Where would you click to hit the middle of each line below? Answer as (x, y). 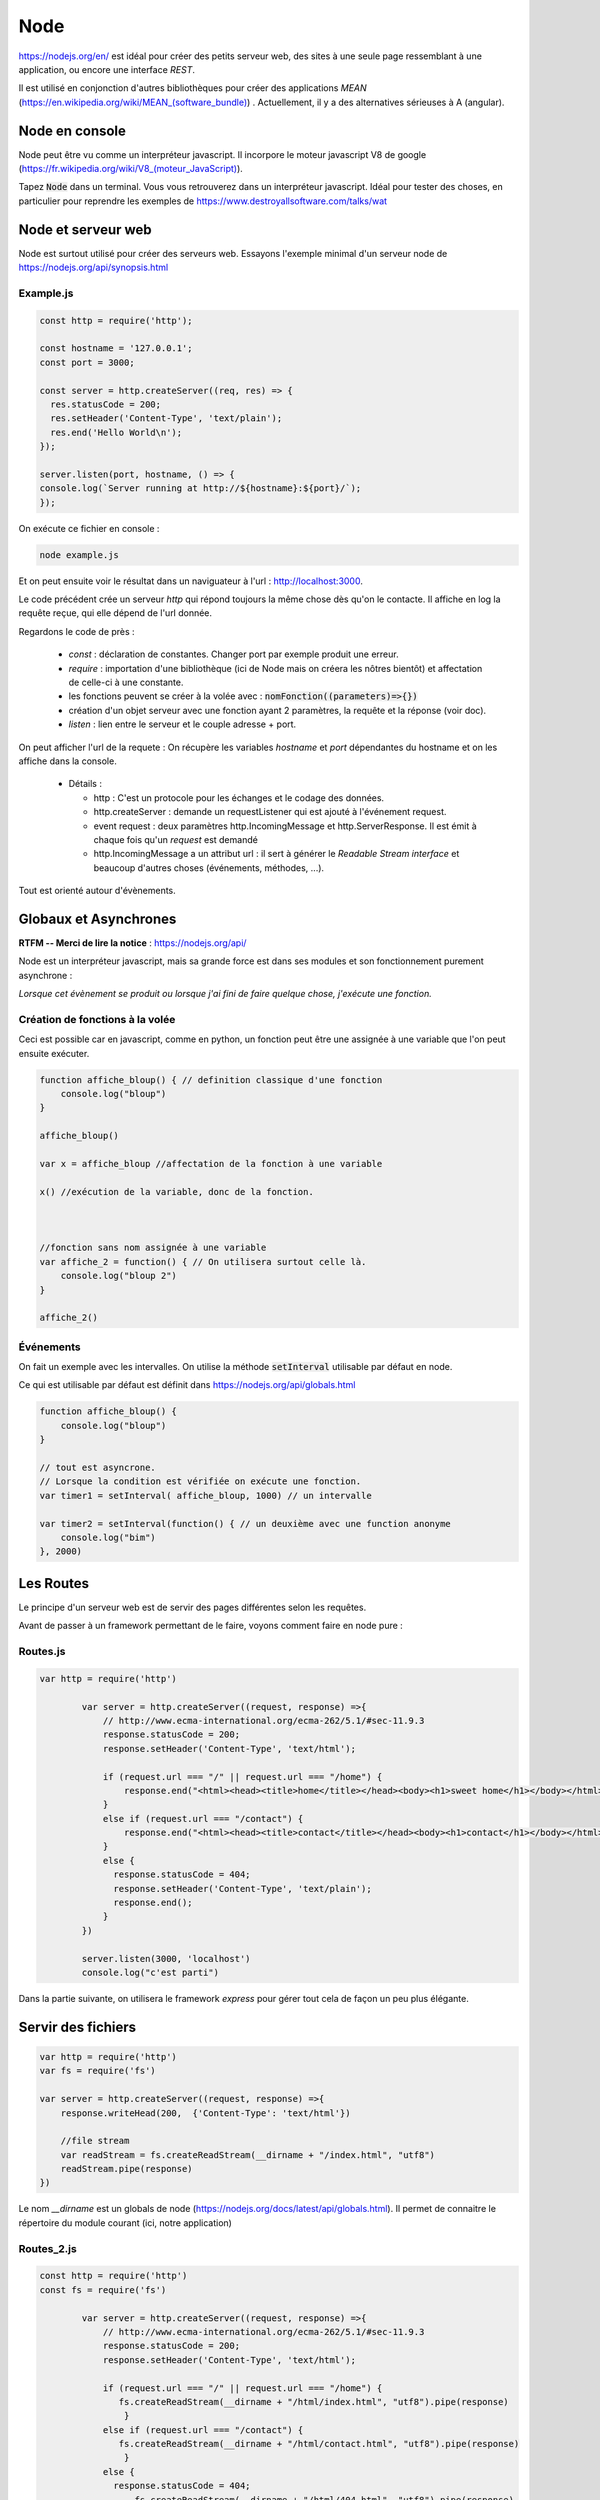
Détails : (85, 784)
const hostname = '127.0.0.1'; (116, 348)
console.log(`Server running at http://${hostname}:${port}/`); (200, 488)
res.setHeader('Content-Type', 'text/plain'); (166, 418)
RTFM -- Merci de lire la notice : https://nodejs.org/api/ (132, 943)
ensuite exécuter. (54, 1053)
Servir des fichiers (77, 2026)
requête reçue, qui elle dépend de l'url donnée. (115, 613)
